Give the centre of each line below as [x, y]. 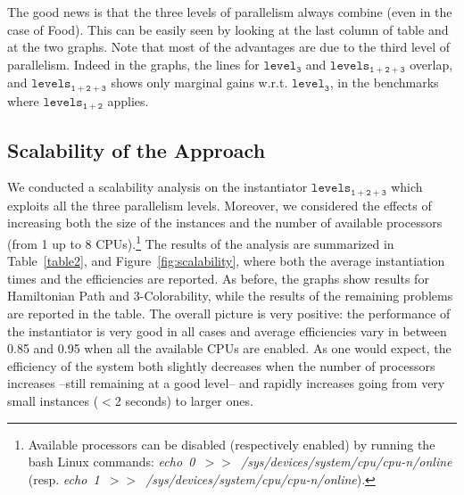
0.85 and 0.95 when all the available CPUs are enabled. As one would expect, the [229, 348]
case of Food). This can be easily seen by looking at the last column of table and [228, 29]
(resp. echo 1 [64, 478]
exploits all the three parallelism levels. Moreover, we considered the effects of [220, 205]
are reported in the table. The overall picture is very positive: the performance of [229, 313]
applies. [128, 100]
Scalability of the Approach [137, 149]
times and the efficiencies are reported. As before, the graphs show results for [218, 278]
